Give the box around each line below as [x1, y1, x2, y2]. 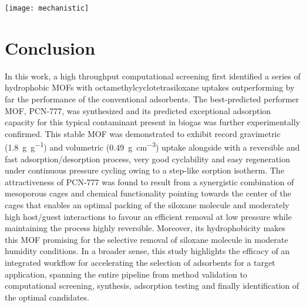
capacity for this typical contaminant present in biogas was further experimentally [5, 116, 300, 128]
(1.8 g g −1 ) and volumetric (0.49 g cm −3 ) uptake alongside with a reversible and [5, 139, 300, 153]
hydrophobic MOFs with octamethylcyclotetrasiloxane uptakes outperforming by [5, 81, 295, 94]
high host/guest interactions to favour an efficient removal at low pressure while [5, 210, 292, 222]
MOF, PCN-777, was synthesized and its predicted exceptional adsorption [5, 104, 271, 116]
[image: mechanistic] [5, 4, 89, 12]
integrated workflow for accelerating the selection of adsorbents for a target [5, 256, 275, 268]
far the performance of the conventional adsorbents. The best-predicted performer [5, 92, 300, 105]
